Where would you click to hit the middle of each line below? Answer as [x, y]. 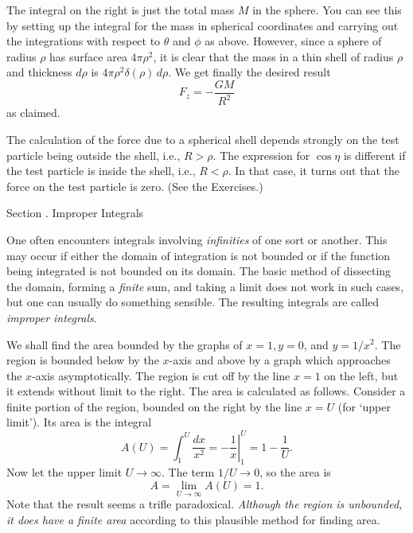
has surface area [88, 56]
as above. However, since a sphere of [293, 41]
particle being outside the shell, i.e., [94, 155]
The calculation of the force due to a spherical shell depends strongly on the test [203, 139]
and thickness [39, 72]
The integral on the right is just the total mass [121, 10]
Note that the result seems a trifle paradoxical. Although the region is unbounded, [205, 504]
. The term [188, 472]
